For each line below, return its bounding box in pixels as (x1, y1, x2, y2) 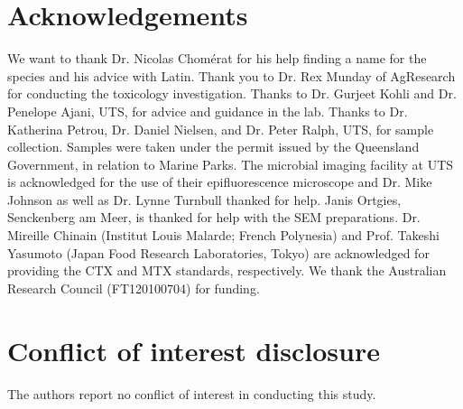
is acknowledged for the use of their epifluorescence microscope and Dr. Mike (7, 172, 432, 191)
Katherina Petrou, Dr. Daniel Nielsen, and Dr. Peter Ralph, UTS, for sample (7, 119, 434, 138)
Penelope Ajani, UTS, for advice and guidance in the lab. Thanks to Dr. (7, 101, 408, 120)
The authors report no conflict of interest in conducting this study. (7, 384, 376, 403)
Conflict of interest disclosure (7, 331, 380, 368)
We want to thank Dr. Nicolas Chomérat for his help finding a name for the (7, 49, 427, 68)
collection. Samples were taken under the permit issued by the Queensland (7, 137, 420, 156)
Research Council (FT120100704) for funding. (7, 278, 260, 297)
